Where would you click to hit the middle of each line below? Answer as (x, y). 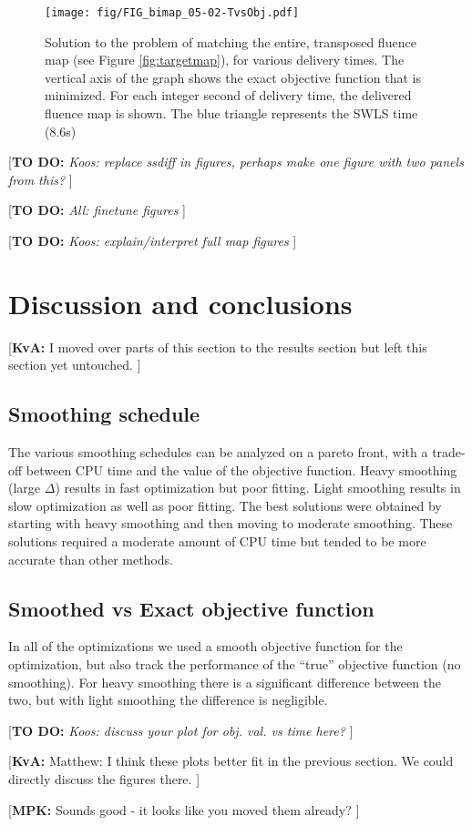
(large (25, 488)
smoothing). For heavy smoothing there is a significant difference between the (225, 682)
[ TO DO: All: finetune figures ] (97, 210)
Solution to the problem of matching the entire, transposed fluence (231, 41)
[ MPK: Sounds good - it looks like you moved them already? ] (184, 809)
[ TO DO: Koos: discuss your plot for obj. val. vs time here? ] (181, 730)
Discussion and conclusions (180, 303)
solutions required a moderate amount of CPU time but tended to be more (217, 541)
